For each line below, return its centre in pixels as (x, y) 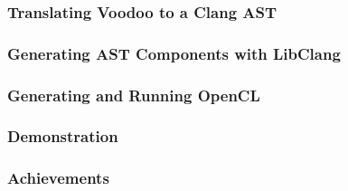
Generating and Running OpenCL (134, 95)
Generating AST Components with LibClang (174, 53)
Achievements (58, 178)
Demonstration (63, 136)
